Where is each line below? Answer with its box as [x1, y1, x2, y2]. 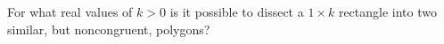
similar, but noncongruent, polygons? [7, 19, 210, 38]
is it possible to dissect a [169, 3, 304, 20]
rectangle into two [338, 3, 437, 20]
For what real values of [7, 3, 133, 20]
